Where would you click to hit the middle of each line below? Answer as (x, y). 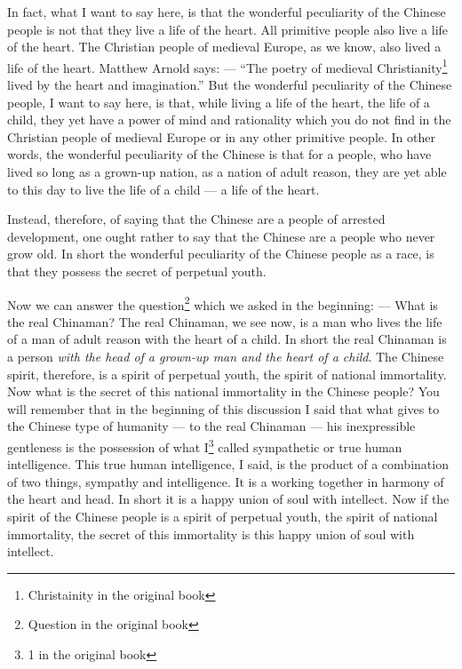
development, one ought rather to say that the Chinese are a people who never (221, 236)
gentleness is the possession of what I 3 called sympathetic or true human (205, 445)
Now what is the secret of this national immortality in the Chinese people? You (223, 391)
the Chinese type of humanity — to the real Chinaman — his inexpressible (211, 426)
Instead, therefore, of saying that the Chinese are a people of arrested (196, 219)
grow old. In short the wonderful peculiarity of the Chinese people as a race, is (221, 254)
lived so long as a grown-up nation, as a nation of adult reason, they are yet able (227, 171)
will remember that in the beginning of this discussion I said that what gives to (223, 408)
